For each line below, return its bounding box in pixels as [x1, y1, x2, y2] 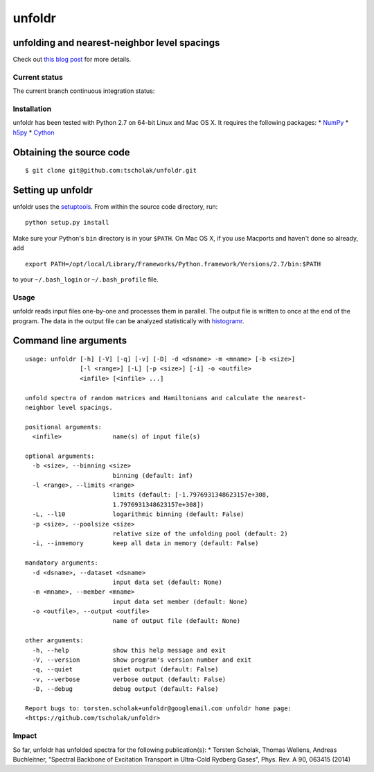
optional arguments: [25, 452, 95, 460]
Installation [12, 104, 52, 114]
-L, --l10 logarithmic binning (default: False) [32, 511, 244, 518]
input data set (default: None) [112, 578, 223, 586]
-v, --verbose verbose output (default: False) [32, 675, 226, 683]
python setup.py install [25, 218, 109, 227]
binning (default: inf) [112, 472, 193, 479]
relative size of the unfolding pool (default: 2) [112, 529, 288, 538]
